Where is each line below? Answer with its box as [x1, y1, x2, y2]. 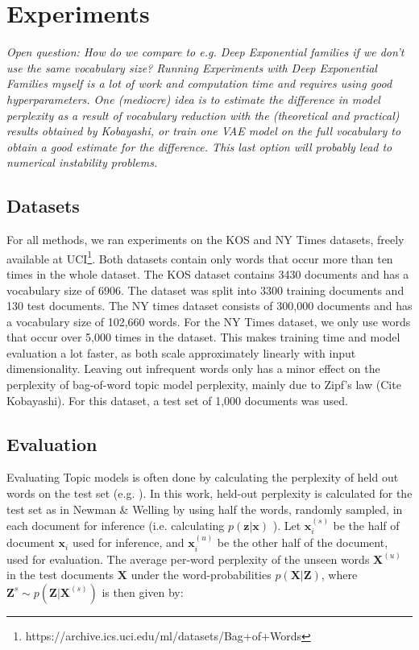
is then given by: [102, 583, 184, 600]
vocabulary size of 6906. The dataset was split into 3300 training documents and [6, 281, 404, 298]
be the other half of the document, [217, 534, 388, 551]
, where [321, 566, 358, 583]
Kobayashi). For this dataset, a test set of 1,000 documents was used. [6, 391, 348, 408]
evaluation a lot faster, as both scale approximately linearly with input [6, 344, 356, 361]
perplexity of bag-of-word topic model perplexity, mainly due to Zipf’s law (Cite [6, 376, 401, 393]
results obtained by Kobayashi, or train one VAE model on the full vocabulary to [6, 122, 401, 139]
